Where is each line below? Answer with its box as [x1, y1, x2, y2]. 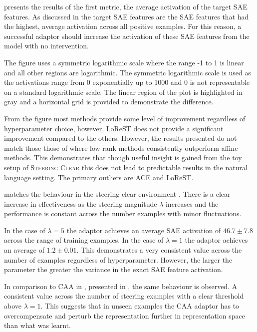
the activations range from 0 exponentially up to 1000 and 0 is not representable [4, 77, 250, 87]
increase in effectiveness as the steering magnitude [4, 198, 157, 209]
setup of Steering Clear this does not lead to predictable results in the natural [4, 162, 248, 172]
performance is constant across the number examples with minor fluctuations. [4, 208, 242, 219]
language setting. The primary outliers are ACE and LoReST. [4, 172, 194, 182]
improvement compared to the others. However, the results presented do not [4, 133, 237, 143]
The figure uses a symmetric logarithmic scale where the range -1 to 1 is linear [4, 57, 244, 67]
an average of [4, 245, 44, 255]
